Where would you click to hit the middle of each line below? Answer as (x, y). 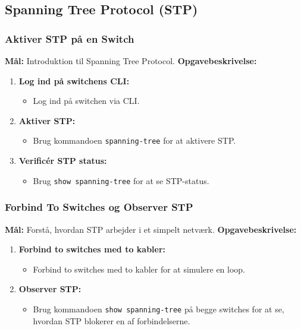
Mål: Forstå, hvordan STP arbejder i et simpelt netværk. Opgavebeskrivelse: (151, 229)
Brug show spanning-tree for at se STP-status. (121, 180)
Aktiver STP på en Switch (70, 38)
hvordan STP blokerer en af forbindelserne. (112, 320)
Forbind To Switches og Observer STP (99, 207)
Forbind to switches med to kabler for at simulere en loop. (139, 269)
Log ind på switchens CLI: (74, 80)
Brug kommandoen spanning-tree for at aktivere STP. (134, 140)
